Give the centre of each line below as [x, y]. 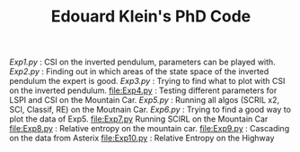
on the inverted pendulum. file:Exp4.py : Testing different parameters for [143, 90]
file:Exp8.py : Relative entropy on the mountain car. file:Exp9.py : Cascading [150, 129]
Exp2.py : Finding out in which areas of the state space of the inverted [139, 72]
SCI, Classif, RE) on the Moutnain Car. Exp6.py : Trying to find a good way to [150, 110]
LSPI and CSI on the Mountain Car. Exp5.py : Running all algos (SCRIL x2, [145, 100]
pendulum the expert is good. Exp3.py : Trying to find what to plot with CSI [147, 81]
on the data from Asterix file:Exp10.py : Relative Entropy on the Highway [142, 138]
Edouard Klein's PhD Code [151, 17]
